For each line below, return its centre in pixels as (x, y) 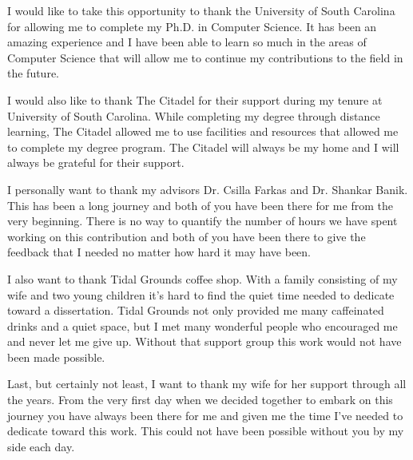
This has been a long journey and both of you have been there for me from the (200, 205)
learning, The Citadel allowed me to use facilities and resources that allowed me (203, 131)
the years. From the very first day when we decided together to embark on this (200, 400)
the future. (34, 73)
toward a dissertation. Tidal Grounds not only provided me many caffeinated (196, 310)
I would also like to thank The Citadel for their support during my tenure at (195, 99)
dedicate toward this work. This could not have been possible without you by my (206, 431)
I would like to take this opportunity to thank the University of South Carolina (201, 10)
